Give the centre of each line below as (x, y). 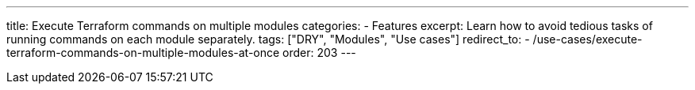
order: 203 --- (319, 52)
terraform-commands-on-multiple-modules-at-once (143, 52)
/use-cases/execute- (587, 39)
